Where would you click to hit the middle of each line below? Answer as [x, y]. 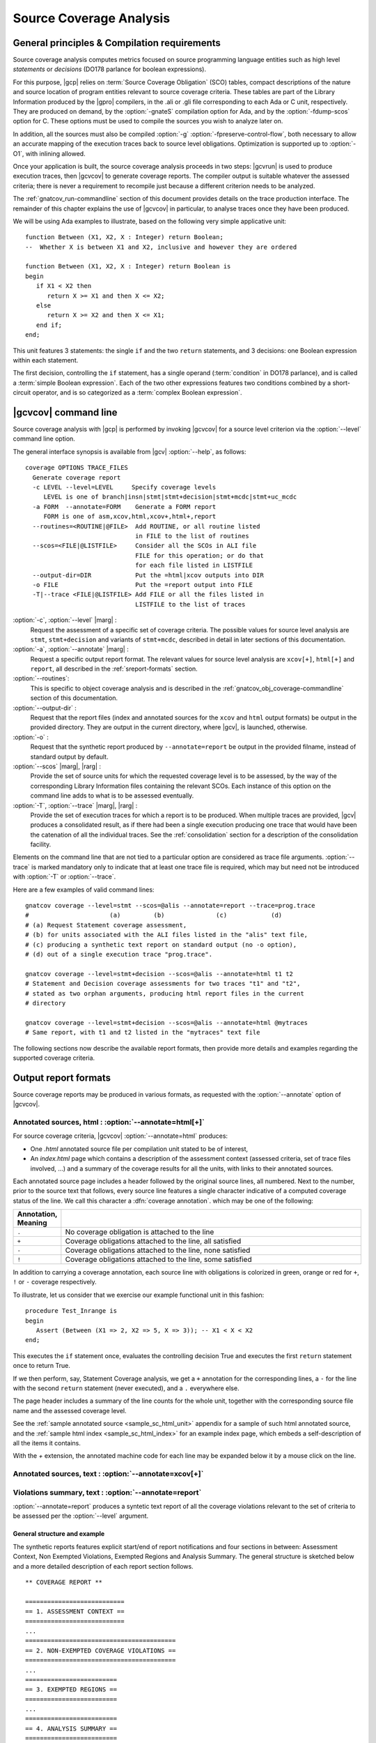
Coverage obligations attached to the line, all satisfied [153, 1241]
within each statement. [46, 360]
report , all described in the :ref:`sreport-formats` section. [114, 669]
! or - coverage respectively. [55, 1282]
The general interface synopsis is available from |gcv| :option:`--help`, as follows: [130, 451]
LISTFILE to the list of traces [190, 604]
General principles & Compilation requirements [117, 43]
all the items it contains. [47, 1443]
